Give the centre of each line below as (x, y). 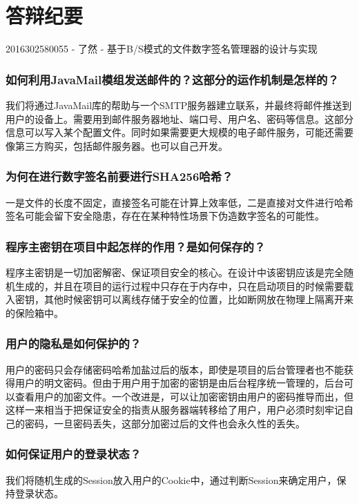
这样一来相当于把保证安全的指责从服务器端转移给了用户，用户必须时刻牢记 (175, 410)
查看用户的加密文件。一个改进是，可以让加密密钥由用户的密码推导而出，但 (184, 396)
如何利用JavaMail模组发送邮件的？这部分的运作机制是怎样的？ (172, 79)
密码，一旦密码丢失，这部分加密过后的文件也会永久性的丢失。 (165, 423)
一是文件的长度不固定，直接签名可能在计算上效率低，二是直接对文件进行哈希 (179, 202)
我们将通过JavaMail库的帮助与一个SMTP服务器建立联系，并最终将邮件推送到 (179, 105)
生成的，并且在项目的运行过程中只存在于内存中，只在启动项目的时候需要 (179, 285)
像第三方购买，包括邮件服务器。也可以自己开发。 (117, 145)
